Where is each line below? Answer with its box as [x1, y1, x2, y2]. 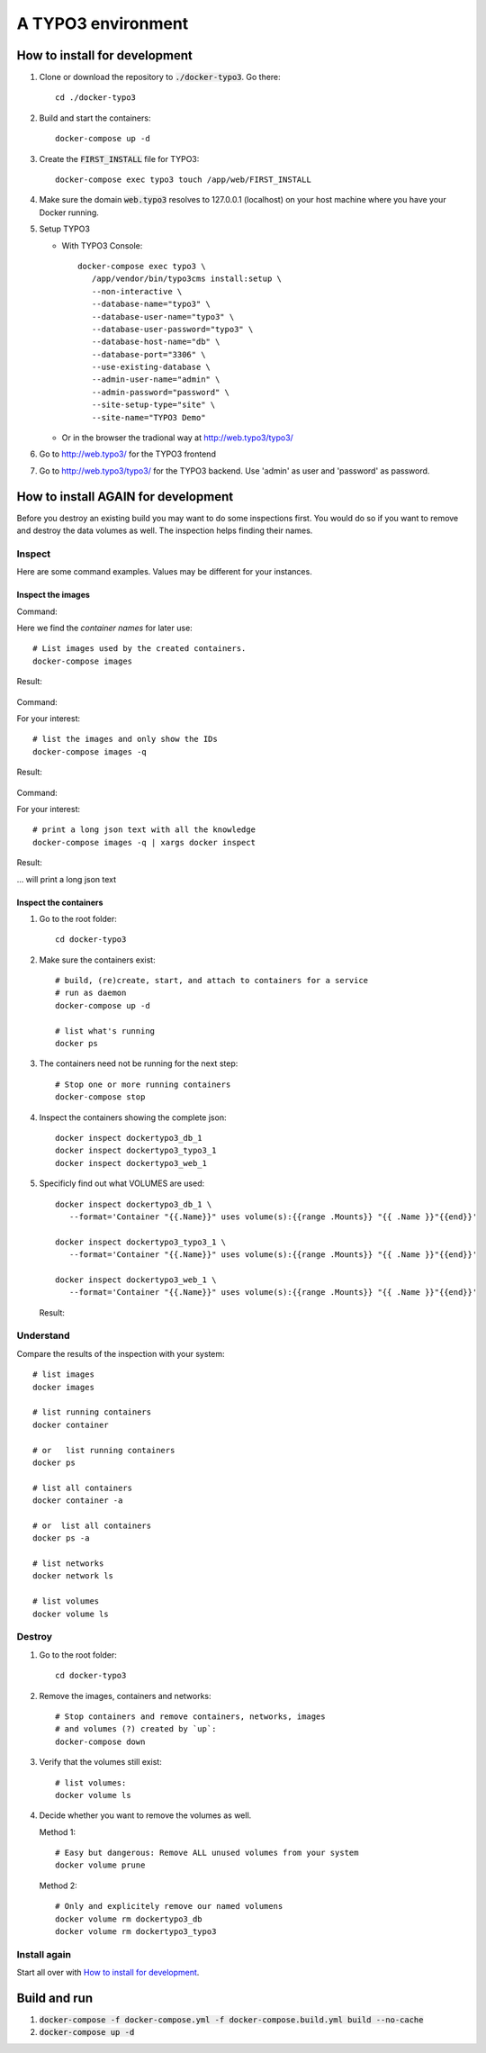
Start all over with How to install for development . [16, 1967, 200, 1978]
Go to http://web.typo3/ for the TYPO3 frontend [39, 448, 216, 459]
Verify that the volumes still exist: [39, 1757, 162, 1768]
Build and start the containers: [39, 113, 151, 123]
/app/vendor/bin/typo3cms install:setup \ [91, 274, 283, 284]
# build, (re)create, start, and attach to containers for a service [55, 975, 369, 986]
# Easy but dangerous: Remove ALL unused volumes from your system [55, 1848, 359, 1859]
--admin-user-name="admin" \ [91, 375, 220, 384]
